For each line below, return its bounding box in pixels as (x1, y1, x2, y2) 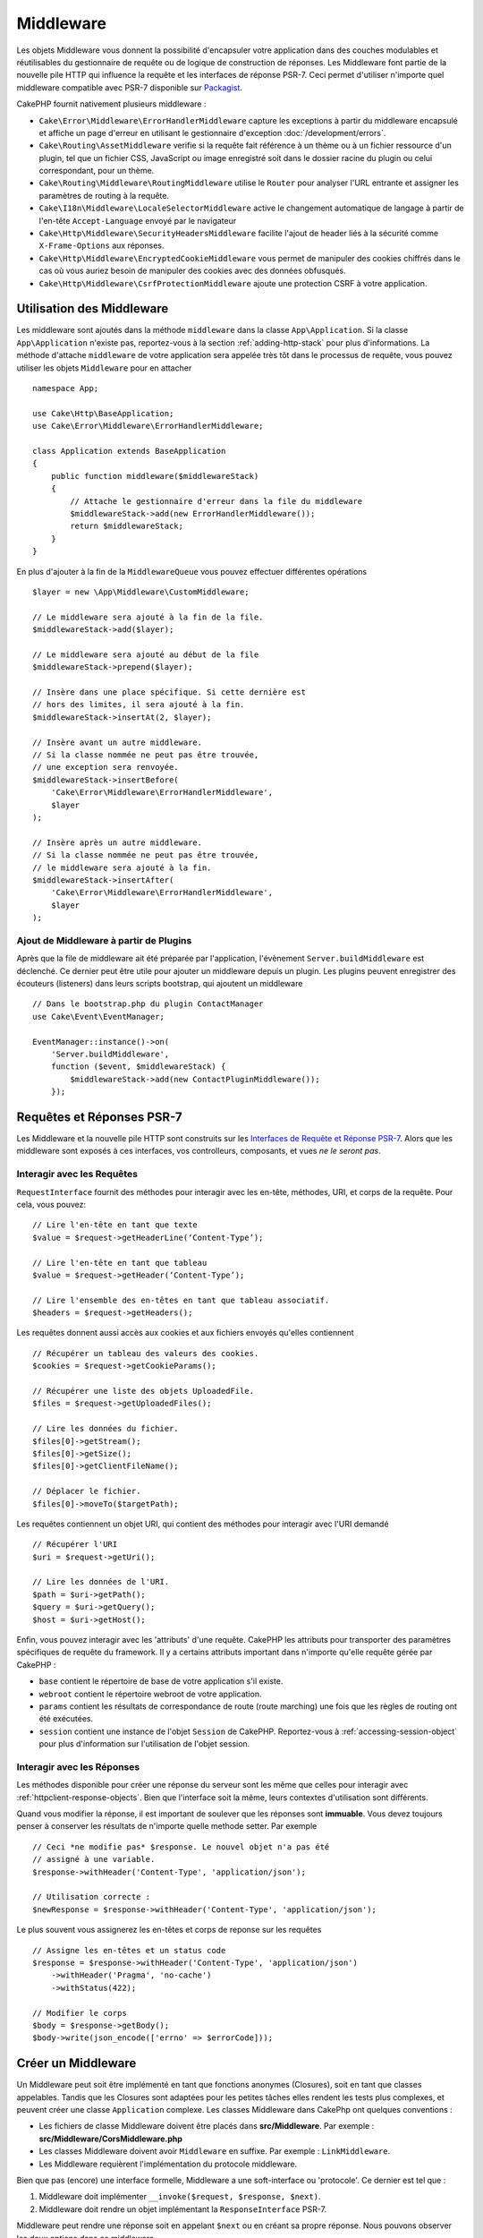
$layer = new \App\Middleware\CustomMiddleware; (32, 586, 250, 597)
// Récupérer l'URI (32, 1540, 118, 1550)
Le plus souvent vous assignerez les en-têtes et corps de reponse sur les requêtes (16, 1925, 322, 1935)
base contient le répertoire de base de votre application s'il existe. (38, 1676, 284, 1687)
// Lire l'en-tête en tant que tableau (32, 1258, 208, 1268)
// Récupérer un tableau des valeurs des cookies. (32, 1348, 259, 1358)
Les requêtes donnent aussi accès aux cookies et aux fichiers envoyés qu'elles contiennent (16, 1328, 354, 1338)
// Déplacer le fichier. (32, 1486, 141, 1497)
